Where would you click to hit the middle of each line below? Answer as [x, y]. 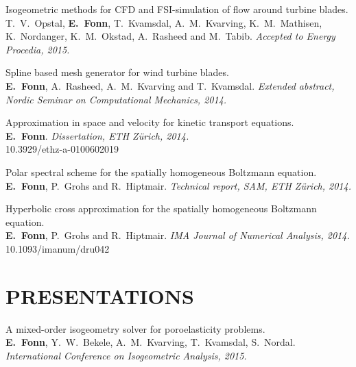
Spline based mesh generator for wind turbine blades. [117, 72]
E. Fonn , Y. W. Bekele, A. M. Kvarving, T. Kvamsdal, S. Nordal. [151, 342]
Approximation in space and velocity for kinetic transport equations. [150, 122]
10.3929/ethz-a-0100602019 [62, 149]
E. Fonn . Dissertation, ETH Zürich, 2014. [97, 135]
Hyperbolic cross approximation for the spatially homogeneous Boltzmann [161, 208]
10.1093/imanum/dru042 [58, 248]
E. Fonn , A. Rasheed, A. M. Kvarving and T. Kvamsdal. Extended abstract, [170, 85]
